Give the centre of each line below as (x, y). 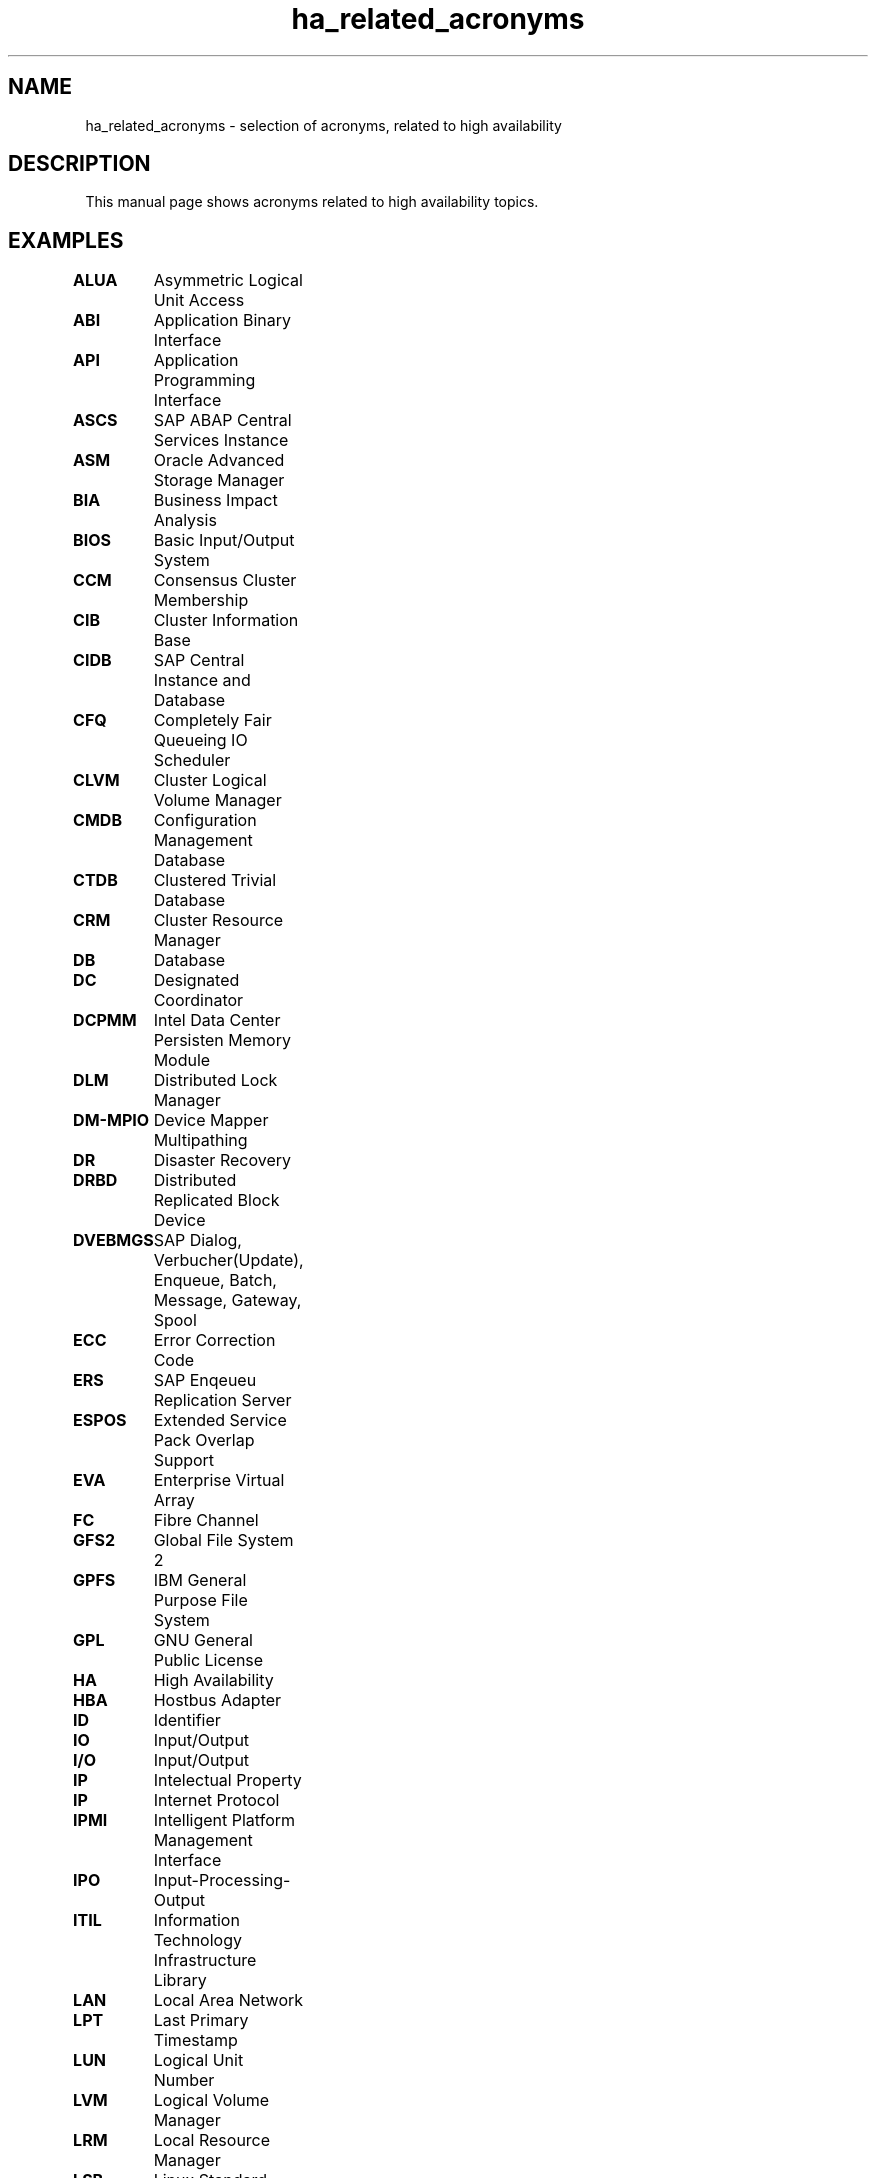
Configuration (205, 820)
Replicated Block (216, 1200)
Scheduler (192, 760)
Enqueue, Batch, (215, 1280)
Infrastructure (205, 1960)
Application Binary (222, 320)
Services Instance (221, 440)
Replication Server (222, 1400)
